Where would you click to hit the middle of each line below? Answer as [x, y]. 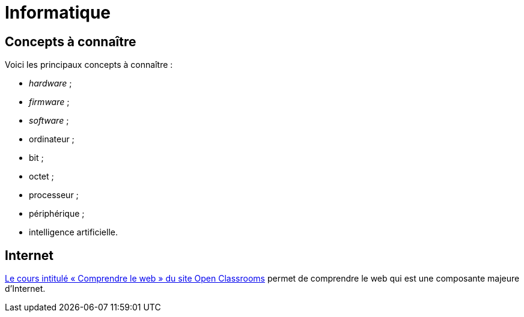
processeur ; [54, 195]
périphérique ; [57, 214]
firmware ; [49, 102]
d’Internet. [25, 289]
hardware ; [50, 83]
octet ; [41, 177]
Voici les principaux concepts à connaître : [89, 65]
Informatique [58, 13]
